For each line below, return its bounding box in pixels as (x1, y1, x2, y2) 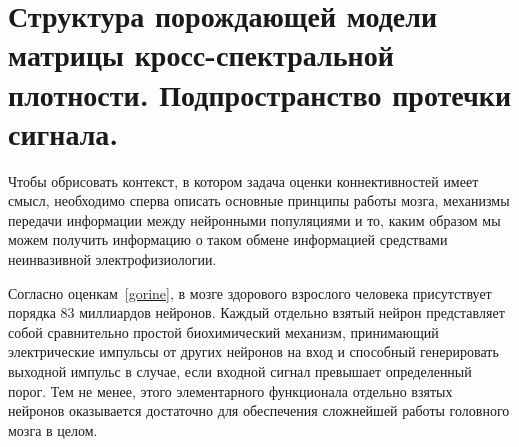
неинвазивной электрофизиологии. (8, 249, 217, 270)
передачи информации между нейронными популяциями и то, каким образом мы (8, 209, 501, 230)
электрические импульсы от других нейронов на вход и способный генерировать (8, 341, 499, 362)
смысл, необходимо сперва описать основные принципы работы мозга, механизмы (8, 190, 510, 211)
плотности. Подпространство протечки (8, 73, 512, 114)
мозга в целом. (8, 419, 98, 440)
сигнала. (8, 112, 119, 153)
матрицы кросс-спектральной (8, 34, 394, 75)
